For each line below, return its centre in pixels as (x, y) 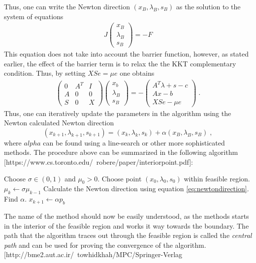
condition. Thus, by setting (45, 73)
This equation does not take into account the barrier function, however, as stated (127, 54)
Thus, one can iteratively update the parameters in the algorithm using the (118, 113)
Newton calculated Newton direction (59, 123)
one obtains (137, 73)
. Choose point (120, 178)
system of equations (34, 16)
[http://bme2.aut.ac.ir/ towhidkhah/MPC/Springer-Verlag (93, 254)
